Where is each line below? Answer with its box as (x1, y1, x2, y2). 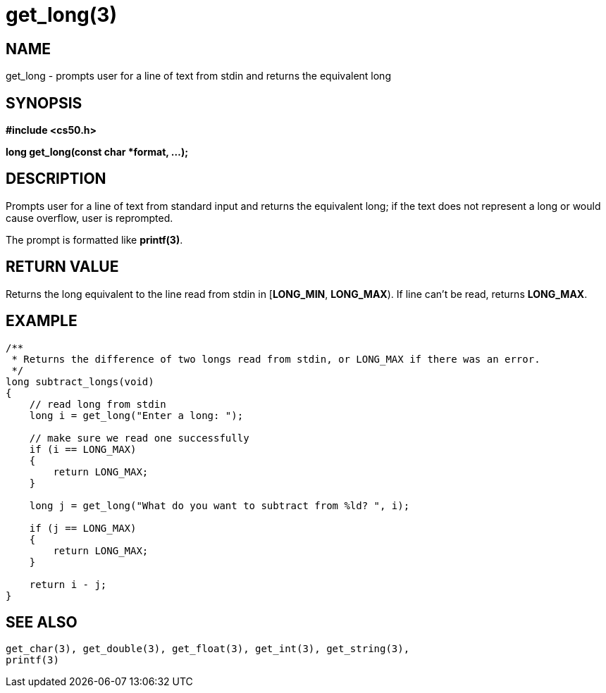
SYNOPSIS (6, 94, 82, 112)
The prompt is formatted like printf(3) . (6, 233, 183, 246)
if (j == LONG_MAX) (29, 522, 137, 534)
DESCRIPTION (6, 170, 106, 188)
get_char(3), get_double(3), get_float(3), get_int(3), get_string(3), (6, 643, 410, 655)
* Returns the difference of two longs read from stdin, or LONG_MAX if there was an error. (11, 353, 540, 365)
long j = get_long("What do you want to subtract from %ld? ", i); (29, 499, 410, 511)
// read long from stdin (29, 398, 166, 410)
